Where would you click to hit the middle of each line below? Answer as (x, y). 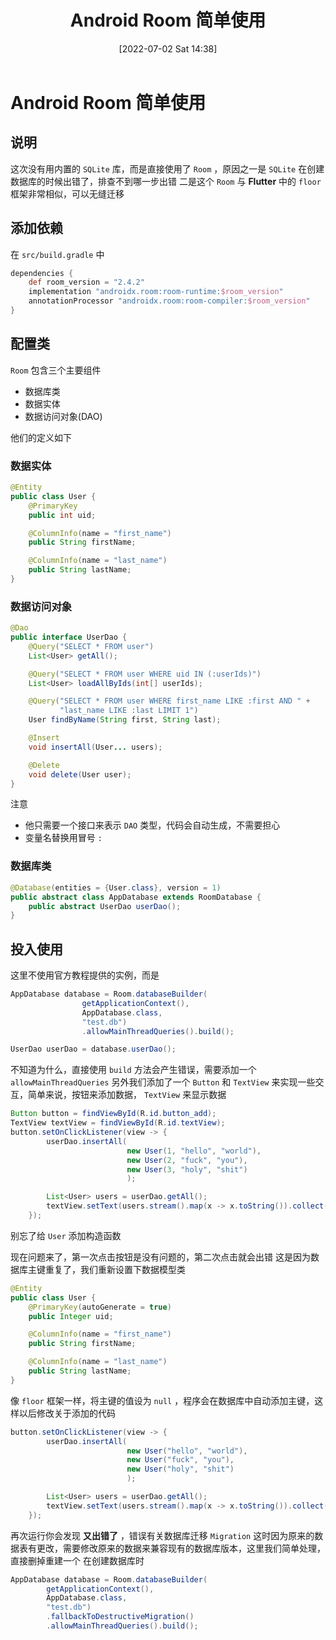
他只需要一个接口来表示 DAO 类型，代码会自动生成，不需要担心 (152, 825)
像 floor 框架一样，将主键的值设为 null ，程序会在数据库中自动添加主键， (162, 1400)
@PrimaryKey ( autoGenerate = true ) (100, 1307)
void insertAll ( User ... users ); (95, 747)
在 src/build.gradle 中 (57, 254)
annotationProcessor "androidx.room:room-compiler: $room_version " (169, 301)
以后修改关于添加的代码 (67, 1413)
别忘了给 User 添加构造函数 (66, 1235)
